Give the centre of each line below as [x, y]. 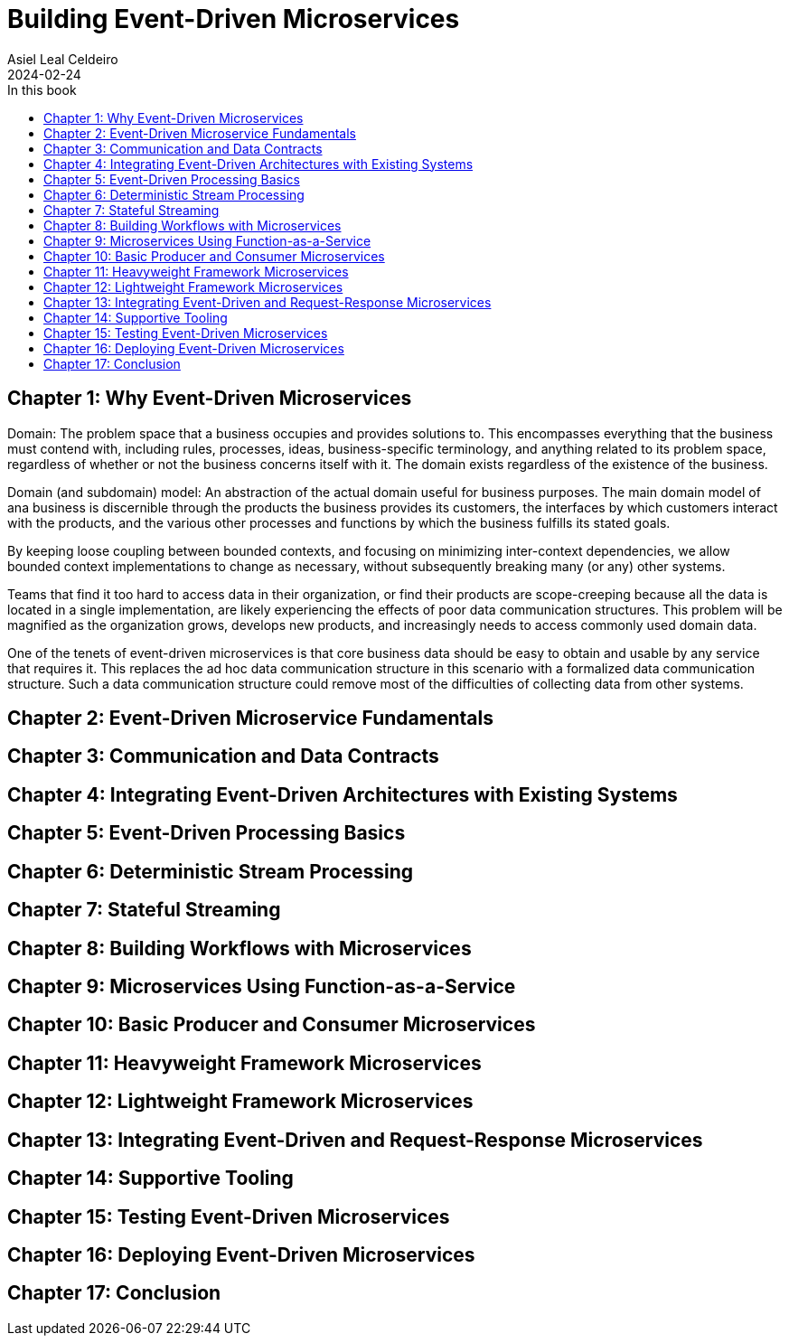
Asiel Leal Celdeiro [63, 59]
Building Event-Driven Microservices [234, 19]
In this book [42, 89]
